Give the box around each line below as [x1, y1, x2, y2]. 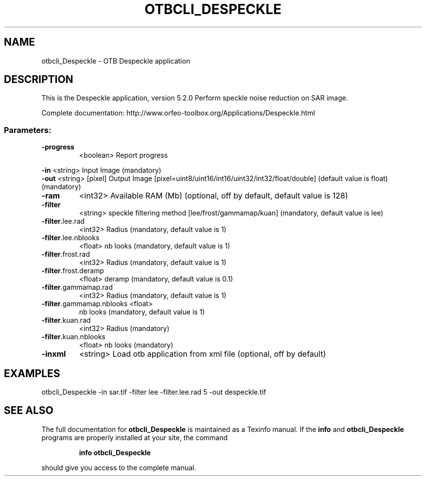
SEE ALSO [4, 404, 53, 417]
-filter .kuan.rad [41, 316, 91, 325]
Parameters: [4, 125, 52, 135]
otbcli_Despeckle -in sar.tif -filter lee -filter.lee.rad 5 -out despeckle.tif [41, 388, 266, 397]
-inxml [41, 349, 66, 359]
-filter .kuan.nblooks [41, 332, 106, 341]
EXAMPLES [4, 367, 60, 380]
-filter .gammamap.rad [41, 283, 113, 292]
